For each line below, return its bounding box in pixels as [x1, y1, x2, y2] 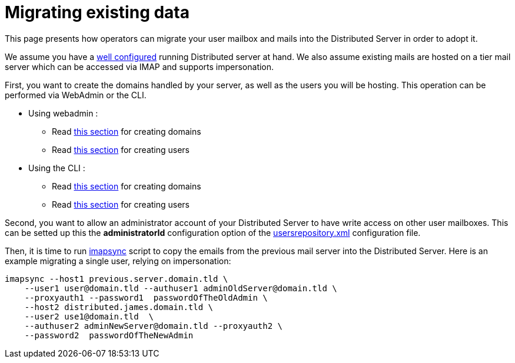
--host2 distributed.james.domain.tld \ [24, 302, 214, 312]
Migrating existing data [5, 2, 190, 22]
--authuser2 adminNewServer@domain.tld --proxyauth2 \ [24, 321, 283, 331]
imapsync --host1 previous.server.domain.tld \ [5, 274, 228, 284]
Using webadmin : [28, 108, 98, 118]
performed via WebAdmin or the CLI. [5, 89, 147, 100]
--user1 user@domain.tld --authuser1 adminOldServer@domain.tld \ [24, 283, 337, 293]
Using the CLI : [28, 162, 85, 173]
